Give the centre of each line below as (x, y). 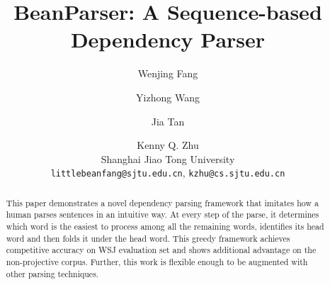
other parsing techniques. (52, 273)
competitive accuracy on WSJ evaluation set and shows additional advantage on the (161, 250)
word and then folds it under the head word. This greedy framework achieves (148, 238)
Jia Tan (168, 121)
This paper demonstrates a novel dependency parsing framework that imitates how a (162, 202)
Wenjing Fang (168, 73)
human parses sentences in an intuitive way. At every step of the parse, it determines (163, 214)
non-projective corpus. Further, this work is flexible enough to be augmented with (157, 262)
